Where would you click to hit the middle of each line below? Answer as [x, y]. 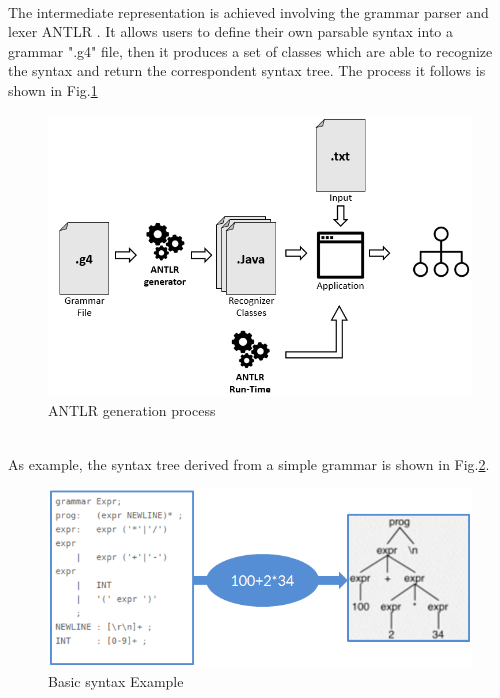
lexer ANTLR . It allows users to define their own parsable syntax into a [231, 31]
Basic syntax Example [116, 680]
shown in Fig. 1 [53, 89]
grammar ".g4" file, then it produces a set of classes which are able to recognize [250, 50]
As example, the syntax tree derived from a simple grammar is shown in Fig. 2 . [249, 463]
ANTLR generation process [132, 410]
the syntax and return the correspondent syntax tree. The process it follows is [247, 70]
